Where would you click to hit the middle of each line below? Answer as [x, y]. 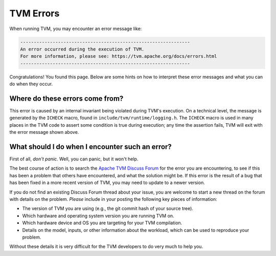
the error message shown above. [44, 132]
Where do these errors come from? [66, 98]
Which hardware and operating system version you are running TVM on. [98, 216]
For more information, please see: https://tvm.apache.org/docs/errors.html [119, 56]
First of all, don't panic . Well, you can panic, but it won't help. [74, 159]
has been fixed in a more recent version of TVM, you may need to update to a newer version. [107, 183]
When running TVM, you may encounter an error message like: [76, 29]
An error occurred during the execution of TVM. [82, 49]
